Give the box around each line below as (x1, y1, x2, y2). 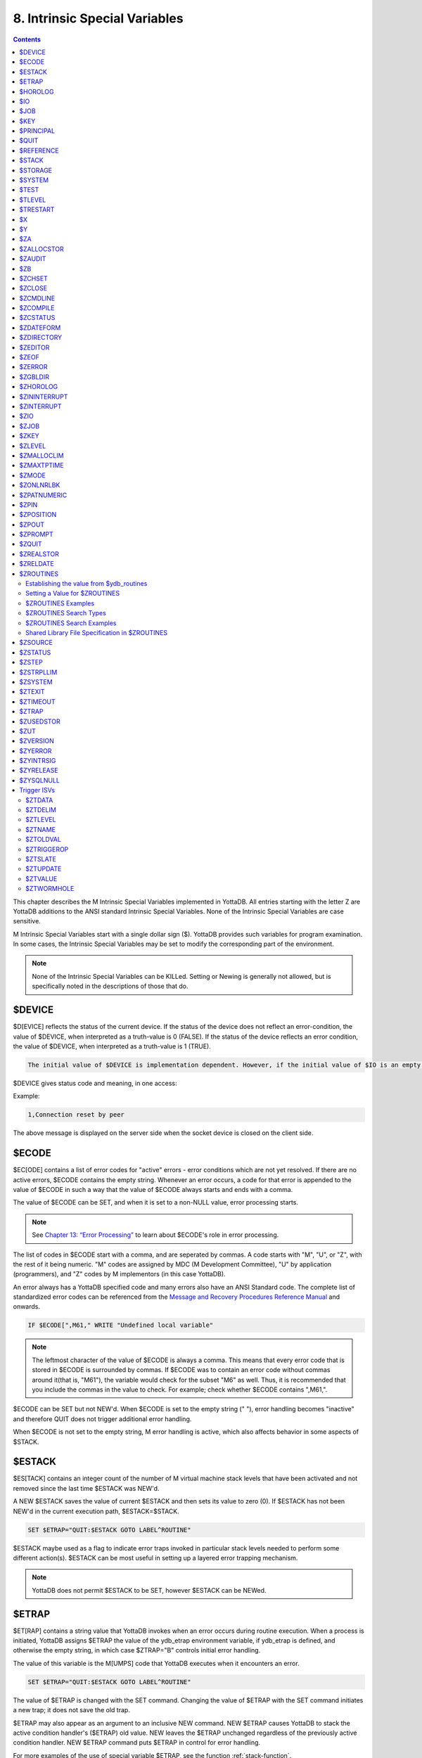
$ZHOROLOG (19, 383, 58, 391)
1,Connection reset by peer (27, 1111, 124, 1119)
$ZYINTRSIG (19, 757, 56, 765)
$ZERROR (19, 363, 48, 371)
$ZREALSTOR (19, 549, 60, 558)
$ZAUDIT (19, 255, 46, 263)
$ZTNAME (25, 825, 56, 833)
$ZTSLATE (25, 854, 56, 863)
